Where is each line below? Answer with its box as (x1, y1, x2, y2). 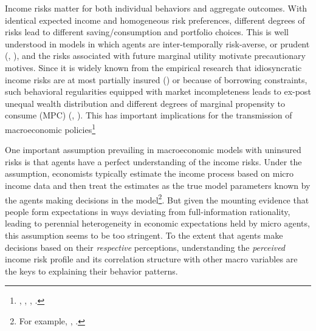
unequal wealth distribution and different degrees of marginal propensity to (5, 97, 285, 109)
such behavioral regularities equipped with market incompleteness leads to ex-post (5, 85, 311, 98)
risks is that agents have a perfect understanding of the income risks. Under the (5, 155, 302, 168)
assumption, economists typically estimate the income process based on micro (5, 167, 294, 180)
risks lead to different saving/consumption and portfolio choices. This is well (5, 26, 289, 38)
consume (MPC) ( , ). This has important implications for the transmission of (5, 109, 292, 121)
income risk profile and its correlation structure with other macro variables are (5, 253, 298, 265)
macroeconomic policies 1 (5, 121, 96, 135)
